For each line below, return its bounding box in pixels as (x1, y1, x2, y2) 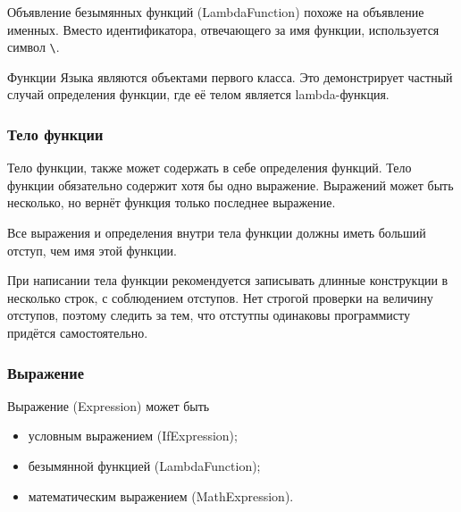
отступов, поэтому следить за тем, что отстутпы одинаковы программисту (7, 306, 410, 324)
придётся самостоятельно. (7, 323, 148, 341)
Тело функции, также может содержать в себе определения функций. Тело (7, 158, 412, 177)
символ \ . (7, 38, 60, 56)
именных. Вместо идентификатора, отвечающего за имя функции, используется (7, 20, 440, 38)
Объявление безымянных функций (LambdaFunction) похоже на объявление (7, 3, 424, 21)
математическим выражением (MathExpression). (28, 486, 294, 505)
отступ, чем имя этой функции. (7, 240, 178, 259)
